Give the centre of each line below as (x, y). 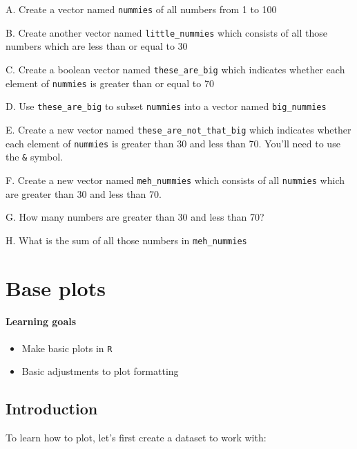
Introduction (52, 409)
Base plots (56, 287)
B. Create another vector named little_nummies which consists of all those (166, 32)
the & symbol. (35, 157)
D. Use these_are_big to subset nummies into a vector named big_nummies (166, 106)
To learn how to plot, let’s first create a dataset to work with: (136, 437)
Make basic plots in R (67, 348)
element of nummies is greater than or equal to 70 (110, 83)
